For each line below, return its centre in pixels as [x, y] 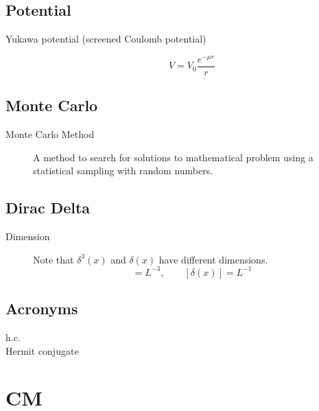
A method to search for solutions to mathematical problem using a [173, 157]
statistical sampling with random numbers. [123, 171]
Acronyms [42, 308]
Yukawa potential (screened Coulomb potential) [106, 39]
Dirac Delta [48, 208]
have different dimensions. [213, 259]
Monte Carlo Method [50, 134]
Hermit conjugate [42, 350]
